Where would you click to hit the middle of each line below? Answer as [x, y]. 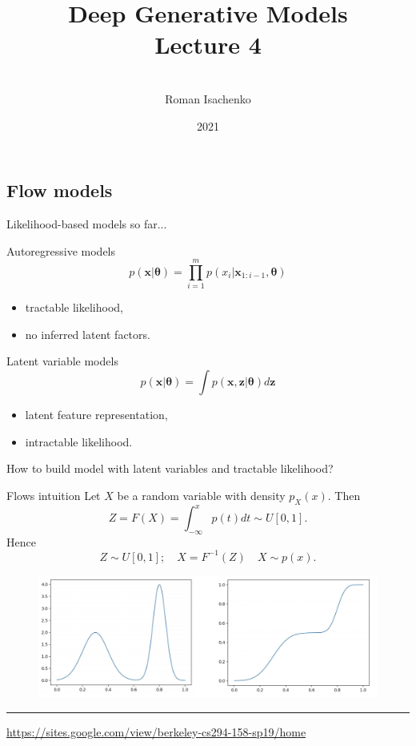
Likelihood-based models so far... [87, 223]
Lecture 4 [208, 44]
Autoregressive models [61, 250]
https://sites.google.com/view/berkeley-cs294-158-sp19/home [156, 731]
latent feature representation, [96, 414]
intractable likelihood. [79, 441]
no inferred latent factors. [88, 334]
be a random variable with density [201, 495]
